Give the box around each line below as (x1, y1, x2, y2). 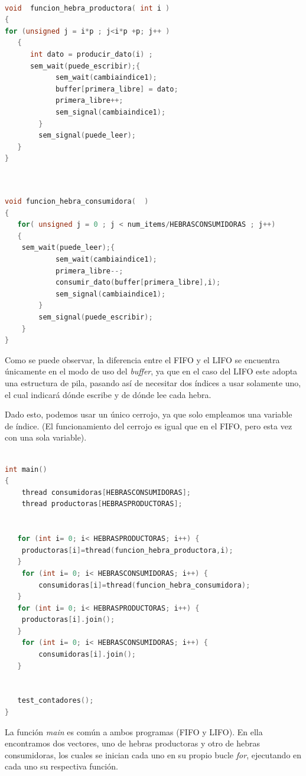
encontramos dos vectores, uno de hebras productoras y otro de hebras (5, 737, 260, 749)
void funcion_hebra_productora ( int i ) (5, 4, 170, 12)
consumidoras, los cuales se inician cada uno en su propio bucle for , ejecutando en (5, 748, 302, 761)
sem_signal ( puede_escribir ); (38, 313, 153, 322)
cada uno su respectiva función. (5, 760, 118, 772)
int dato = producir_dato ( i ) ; (30, 50, 153, 58)
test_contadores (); (17, 696, 94, 705)
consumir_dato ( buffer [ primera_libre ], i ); (55, 278, 221, 287)
